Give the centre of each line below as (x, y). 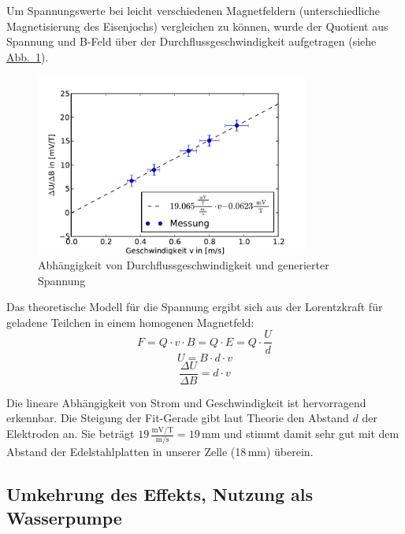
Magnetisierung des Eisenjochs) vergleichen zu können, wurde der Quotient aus (197, 26)
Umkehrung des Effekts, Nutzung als (160, 494)
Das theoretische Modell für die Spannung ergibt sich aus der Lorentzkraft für (195, 307)
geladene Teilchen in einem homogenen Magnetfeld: (130, 322)
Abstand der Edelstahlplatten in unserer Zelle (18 (126, 452)
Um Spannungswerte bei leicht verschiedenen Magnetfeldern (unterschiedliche (193, 10)
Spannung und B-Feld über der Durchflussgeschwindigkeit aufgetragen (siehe (191, 41)
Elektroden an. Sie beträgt (71, 434)
